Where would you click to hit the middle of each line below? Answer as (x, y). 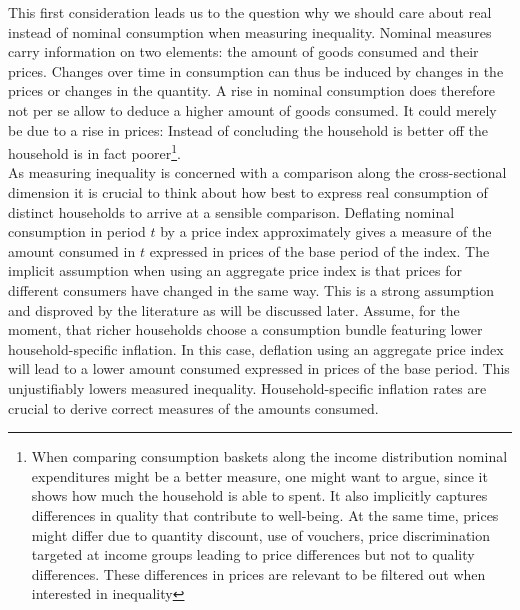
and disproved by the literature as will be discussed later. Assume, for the (234, 309)
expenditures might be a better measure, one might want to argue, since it (259, 475)
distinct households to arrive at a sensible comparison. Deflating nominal (231, 211)
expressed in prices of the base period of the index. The (319, 250)
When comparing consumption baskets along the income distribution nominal (269, 456)
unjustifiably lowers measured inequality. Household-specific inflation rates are (247, 387)
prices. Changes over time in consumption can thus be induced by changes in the (256, 70)
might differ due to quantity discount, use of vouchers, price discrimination (261, 534)
